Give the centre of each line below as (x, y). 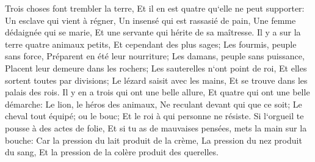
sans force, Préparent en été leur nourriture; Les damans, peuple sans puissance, (155, 56)
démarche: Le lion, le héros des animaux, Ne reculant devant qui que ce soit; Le (154, 104)
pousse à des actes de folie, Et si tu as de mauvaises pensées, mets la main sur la (156, 127)
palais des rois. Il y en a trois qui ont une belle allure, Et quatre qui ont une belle (157, 92)
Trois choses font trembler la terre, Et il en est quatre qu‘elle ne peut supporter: (155, 8)
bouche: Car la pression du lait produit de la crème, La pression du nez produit (154, 140)
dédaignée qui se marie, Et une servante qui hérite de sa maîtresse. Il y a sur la (153, 32)
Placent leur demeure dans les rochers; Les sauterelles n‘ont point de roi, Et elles (156, 68)
